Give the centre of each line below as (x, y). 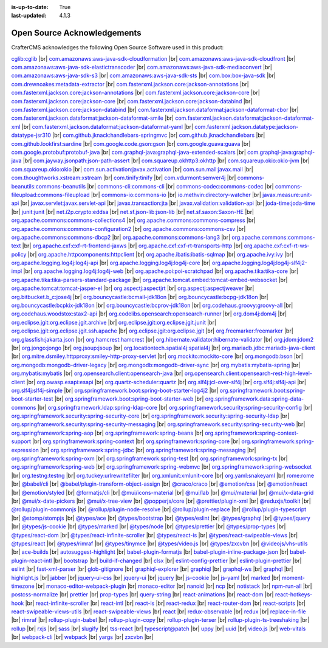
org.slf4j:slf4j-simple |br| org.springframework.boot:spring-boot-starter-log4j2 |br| (115, 390)
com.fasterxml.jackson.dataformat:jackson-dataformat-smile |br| (93, 118)
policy (19, 254)
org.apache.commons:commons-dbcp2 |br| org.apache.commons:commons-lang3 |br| (121, 237)
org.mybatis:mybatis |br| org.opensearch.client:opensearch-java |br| (97, 373)
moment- (293, 577)
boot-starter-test (32, 399)
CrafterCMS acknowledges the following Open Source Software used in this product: (118, 47)
